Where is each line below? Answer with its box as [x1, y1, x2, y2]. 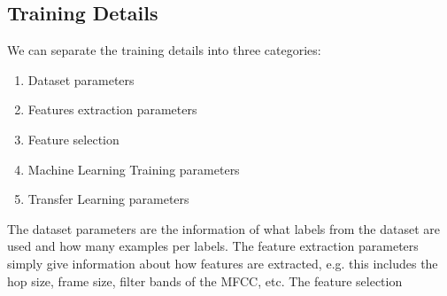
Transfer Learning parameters [27, 190, 189, 208]
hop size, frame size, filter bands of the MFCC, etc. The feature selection [7, 271, 403, 290]
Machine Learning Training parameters [27, 160, 240, 178]
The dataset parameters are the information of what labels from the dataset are [7, 219, 440, 238]
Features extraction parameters [27, 100, 197, 119]
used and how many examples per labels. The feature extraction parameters [7, 237, 419, 255]
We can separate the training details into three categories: [7, 41, 321, 59]
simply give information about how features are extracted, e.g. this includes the [7, 253, 438, 272]
